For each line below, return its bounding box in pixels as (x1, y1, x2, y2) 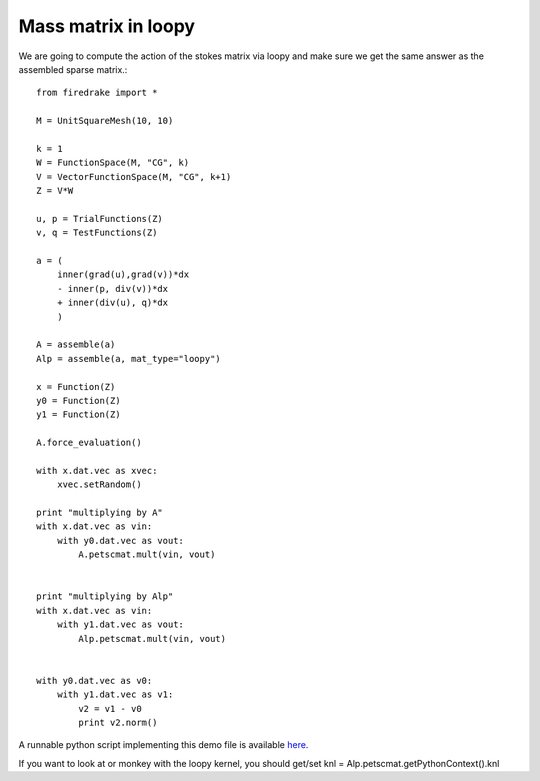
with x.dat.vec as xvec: (36, 465, 158, 476)
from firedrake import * (36, 87, 158, 99)
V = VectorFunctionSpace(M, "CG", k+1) (36, 171, 232, 182)
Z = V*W (36, 185, 74, 197)
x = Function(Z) (36, 381, 116, 392)
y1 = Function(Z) (36, 409, 121, 420)
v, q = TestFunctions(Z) (36, 227, 158, 239)
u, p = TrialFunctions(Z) (36, 213, 164, 224)
